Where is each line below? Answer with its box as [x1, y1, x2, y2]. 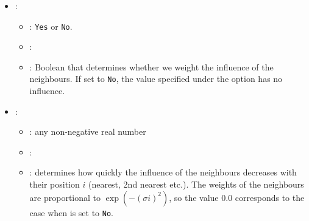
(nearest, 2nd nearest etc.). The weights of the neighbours [88, 178, 304, 191]
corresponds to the [235, 191, 305, 203]
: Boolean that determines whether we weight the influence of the [29, 60, 274, 73]
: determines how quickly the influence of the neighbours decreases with [29, 166, 297, 178]
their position [29, 178, 80, 191]
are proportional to [29, 191, 101, 203]
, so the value [169, 191, 219, 203]
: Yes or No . [29, 19, 73, 32]
